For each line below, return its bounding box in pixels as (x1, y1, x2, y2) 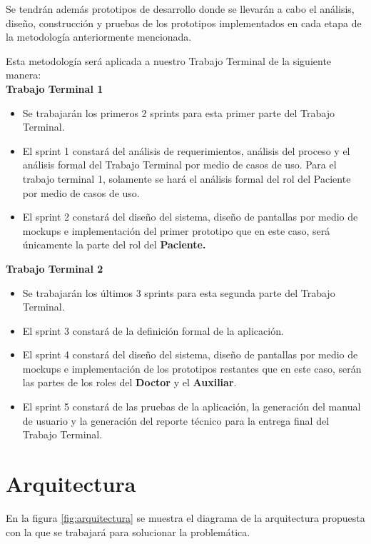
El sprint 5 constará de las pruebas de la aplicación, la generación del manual (22, 399, 361, 414)
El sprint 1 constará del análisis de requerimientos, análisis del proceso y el (22, 143, 350, 158)
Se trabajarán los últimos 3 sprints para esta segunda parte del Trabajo (22, 285, 335, 300)
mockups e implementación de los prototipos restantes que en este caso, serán (22, 361, 362, 376)
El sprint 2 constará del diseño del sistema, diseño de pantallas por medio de (22, 209, 358, 224)
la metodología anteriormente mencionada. (6, 29, 192, 44)
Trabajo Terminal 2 (6, 261, 103, 276)
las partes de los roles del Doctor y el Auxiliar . (22, 375, 237, 390)
